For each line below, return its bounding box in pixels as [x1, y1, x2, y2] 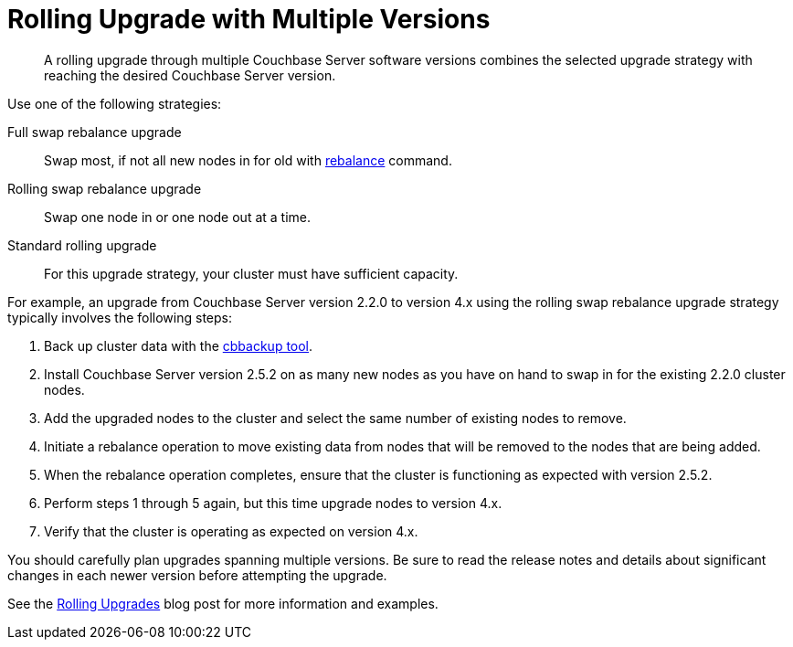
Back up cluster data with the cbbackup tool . [44, 337, 313, 354]
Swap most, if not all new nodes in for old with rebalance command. [44, 152, 452, 168]
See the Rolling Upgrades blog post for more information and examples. [7, 595, 439, 611]
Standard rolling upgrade [7, 237, 157, 253]
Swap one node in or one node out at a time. [44, 208, 312, 225]
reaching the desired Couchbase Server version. [44, 67, 336, 83]
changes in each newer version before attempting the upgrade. [7, 567, 387, 583]
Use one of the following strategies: [7, 95, 222, 111]
